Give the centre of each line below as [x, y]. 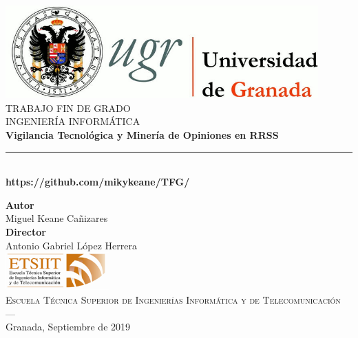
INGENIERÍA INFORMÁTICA [73, 121]
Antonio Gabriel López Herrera [72, 245]
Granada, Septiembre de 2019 [68, 327]
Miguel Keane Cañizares [57, 218]
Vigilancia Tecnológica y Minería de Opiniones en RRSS [142, 134]
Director [26, 231]
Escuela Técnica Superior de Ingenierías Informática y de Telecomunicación [173, 299]
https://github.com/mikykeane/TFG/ [98, 182]
